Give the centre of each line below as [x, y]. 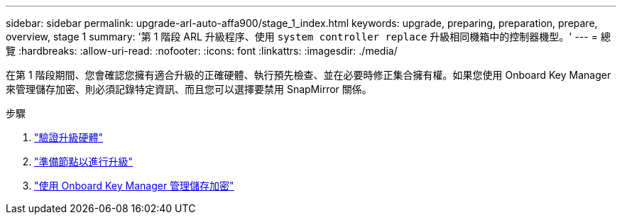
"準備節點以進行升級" [84, 161]
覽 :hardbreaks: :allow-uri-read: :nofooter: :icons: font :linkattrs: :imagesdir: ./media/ [202, 51]
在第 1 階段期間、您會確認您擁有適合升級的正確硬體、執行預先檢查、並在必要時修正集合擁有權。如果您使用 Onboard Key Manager [309, 75]
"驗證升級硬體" [69, 137]
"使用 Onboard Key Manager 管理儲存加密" [134, 186]
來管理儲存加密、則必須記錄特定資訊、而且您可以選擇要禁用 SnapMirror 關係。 [189, 89]
